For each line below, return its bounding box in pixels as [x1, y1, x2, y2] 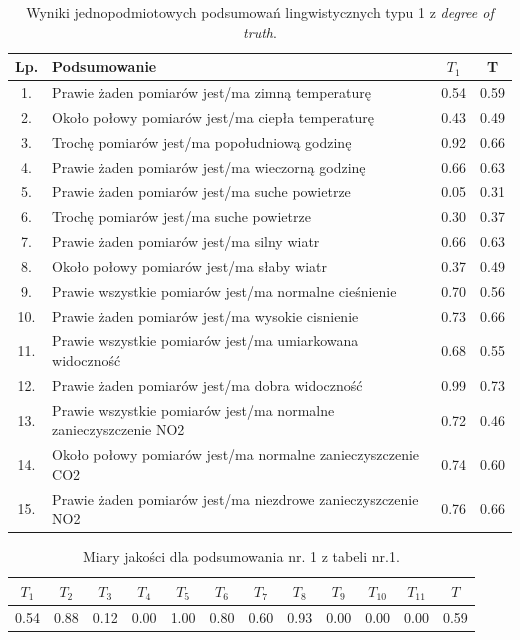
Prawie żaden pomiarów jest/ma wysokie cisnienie [52, 305, 359, 326]
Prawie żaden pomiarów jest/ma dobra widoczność [52, 374, 363, 395]
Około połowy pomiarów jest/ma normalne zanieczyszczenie [52, 444, 420, 465]
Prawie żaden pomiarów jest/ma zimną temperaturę [52, 82, 372, 103]
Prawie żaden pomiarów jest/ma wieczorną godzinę [52, 156, 366, 177]
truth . [243, 21, 277, 42]
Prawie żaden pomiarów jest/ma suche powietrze [52, 181, 351, 202]
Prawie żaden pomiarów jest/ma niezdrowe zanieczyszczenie [52, 488, 419, 509]
